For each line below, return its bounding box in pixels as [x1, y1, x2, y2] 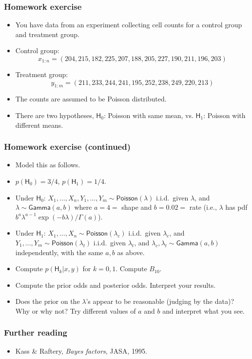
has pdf [225, 202, 248, 212]
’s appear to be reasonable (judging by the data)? [86, 296, 234, 306]
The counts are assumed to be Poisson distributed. [15, 94, 167, 104]
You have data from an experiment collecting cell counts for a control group [15, 20, 242, 30]
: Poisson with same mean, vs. [103, 110, 194, 120]
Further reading [4, 326, 67, 339]
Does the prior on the [15, 296, 80, 306]
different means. [15, 120, 63, 130]
